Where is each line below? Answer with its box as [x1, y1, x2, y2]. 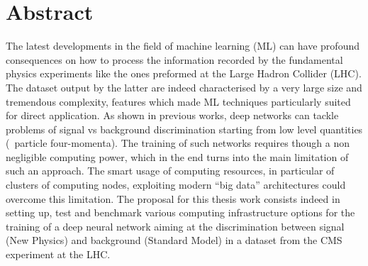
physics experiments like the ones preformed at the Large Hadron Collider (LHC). [6, 66, 362, 81]
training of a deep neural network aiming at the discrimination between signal [6, 218, 345, 233]
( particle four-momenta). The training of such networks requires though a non [6, 135, 350, 150]
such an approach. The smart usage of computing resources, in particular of [6, 163, 335, 178]
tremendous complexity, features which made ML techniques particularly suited [6, 94, 351, 109]
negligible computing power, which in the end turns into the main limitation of [6, 149, 349, 164]
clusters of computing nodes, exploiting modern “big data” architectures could [6, 177, 346, 192]
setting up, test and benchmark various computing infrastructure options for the [6, 205, 355, 220]
